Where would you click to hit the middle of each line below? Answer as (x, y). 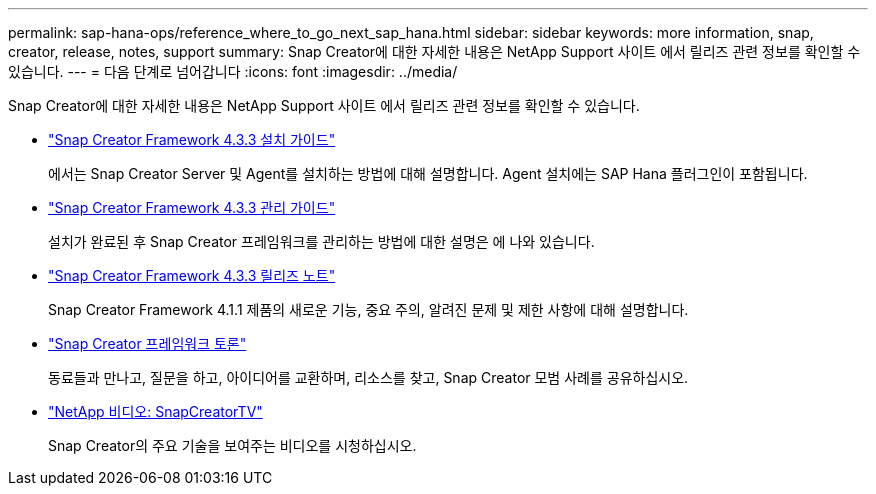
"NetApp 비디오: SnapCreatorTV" (155, 411)
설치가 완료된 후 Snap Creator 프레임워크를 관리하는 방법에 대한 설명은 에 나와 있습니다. (321, 241)
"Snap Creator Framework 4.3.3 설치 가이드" (192, 139)
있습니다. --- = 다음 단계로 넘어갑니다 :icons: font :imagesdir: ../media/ (233, 71)
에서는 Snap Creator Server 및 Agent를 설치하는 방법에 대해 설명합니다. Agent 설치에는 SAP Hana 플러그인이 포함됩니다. (428, 173)
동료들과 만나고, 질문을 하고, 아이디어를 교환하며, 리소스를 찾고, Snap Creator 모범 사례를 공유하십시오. (368, 377)
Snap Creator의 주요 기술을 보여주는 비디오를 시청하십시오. (232, 445)
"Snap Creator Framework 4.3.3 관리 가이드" (192, 207)
